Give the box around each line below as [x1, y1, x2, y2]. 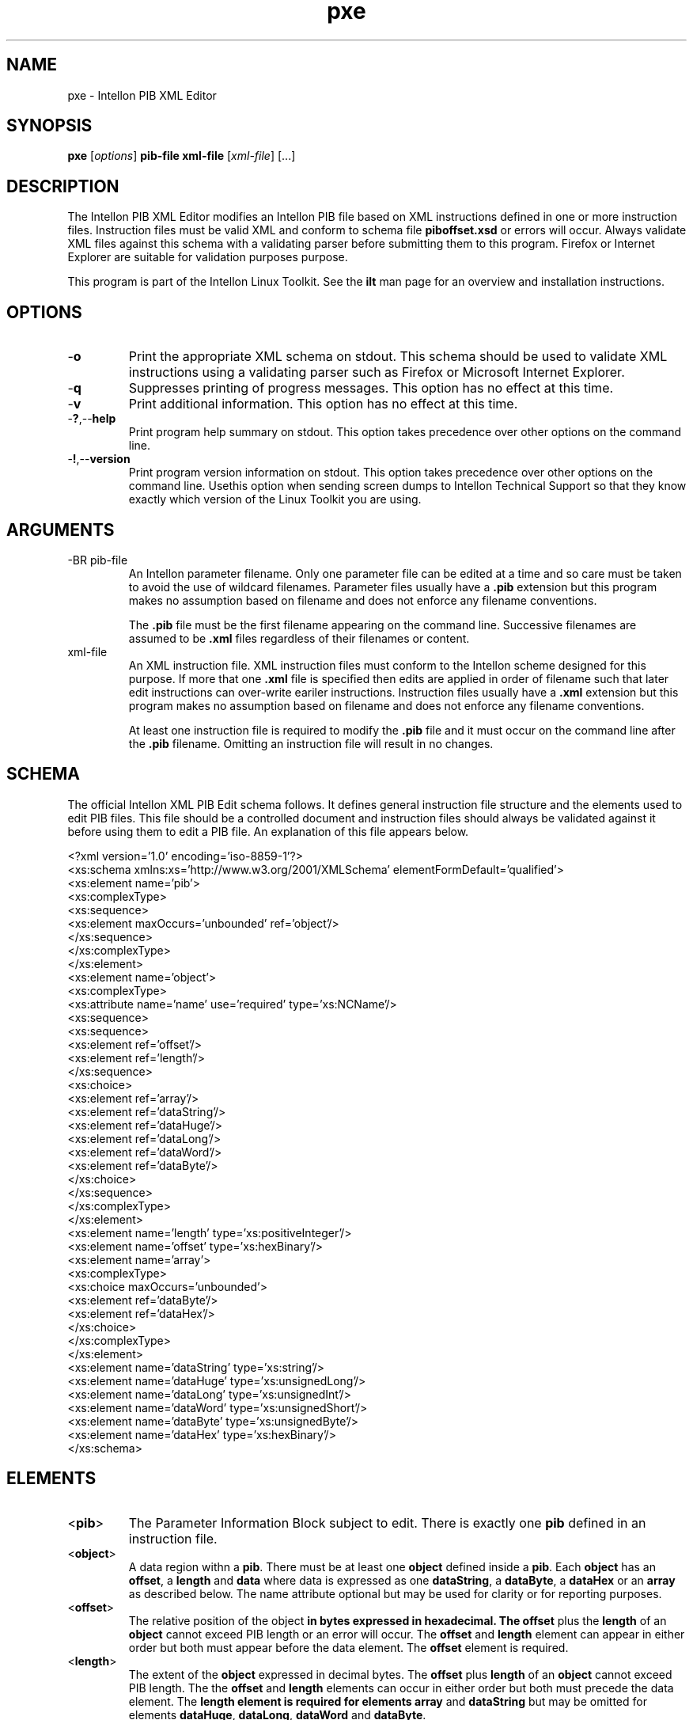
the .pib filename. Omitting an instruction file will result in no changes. [128, 736, 494, 750]
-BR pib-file [67, 552, 128, 567]
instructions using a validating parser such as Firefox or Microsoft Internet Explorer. [128, 364, 625, 381]
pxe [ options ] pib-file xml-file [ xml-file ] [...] [67, 149, 296, 163]
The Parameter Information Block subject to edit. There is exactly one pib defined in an [128, 1514, 646, 1531]
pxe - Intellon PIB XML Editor [67, 88, 217, 102]
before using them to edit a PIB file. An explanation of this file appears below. [67, 824, 469, 838]
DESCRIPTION [6, 176, 119, 196]
